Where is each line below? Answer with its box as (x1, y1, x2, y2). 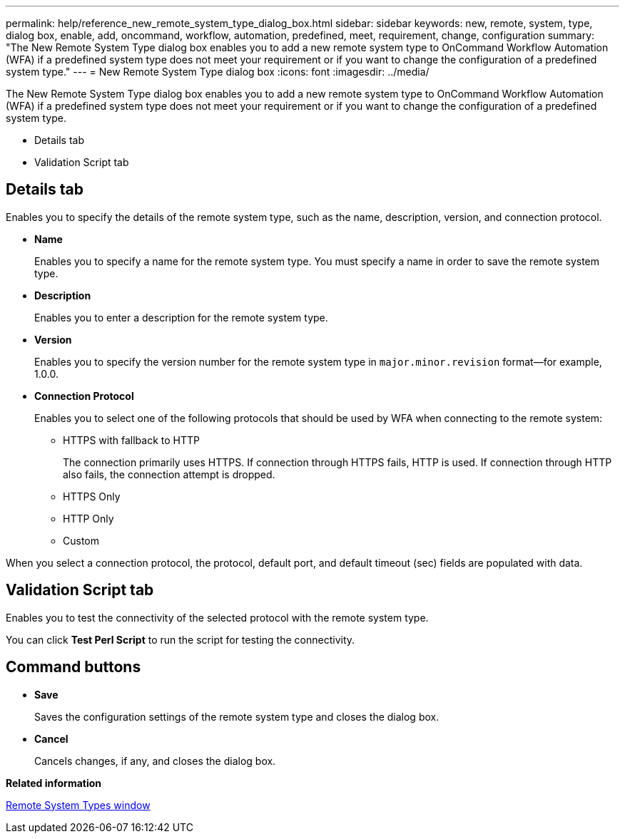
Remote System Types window (6, 798, 151, 811)
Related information (6, 776, 102, 789)
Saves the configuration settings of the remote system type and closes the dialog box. (34, 710, 439, 723)
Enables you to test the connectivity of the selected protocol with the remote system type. (6, 611, 429, 624)
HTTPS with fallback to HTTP (63, 433, 200, 446)
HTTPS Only (63, 490, 121, 503)
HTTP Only (63, 512, 114, 525)
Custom (63, 534, 99, 547)
